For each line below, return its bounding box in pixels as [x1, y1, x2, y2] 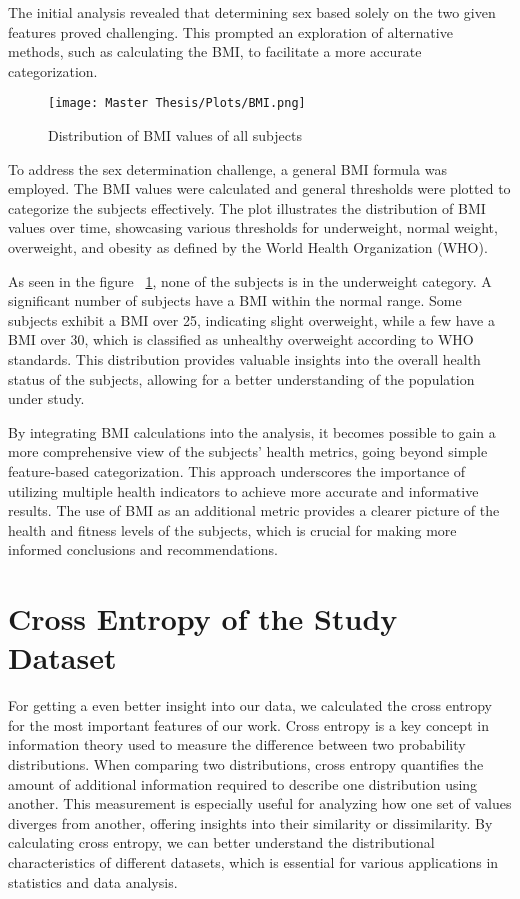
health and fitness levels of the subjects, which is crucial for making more [8, 519, 457, 540]
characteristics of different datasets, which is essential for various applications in [8, 851, 499, 872]
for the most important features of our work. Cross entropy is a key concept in [8, 714, 489, 735]
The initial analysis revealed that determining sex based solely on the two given [8, 2, 496, 22]
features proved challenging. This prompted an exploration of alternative [8, 21, 453, 42]
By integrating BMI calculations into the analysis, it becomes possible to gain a [8, 421, 496, 442]
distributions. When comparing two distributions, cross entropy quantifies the [8, 754, 484, 774]
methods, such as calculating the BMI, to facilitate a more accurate [8, 41, 422, 62]
